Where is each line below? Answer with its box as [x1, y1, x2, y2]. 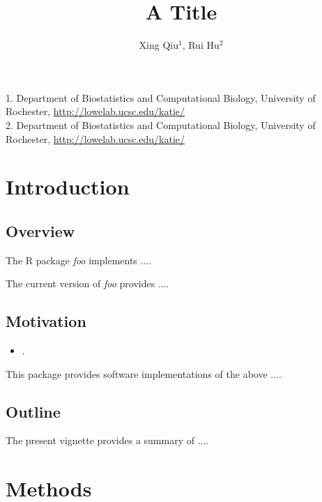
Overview [6, 220, 75, 241]
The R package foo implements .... [6, 252, 152, 267]
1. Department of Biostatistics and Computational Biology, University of [6, 90, 316, 105]
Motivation [6, 310, 86, 332]
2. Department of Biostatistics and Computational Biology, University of [6, 117, 316, 132]
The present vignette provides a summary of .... [6, 433, 209, 448]
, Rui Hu [182, 38, 220, 52]
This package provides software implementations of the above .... [6, 366, 282, 381]
